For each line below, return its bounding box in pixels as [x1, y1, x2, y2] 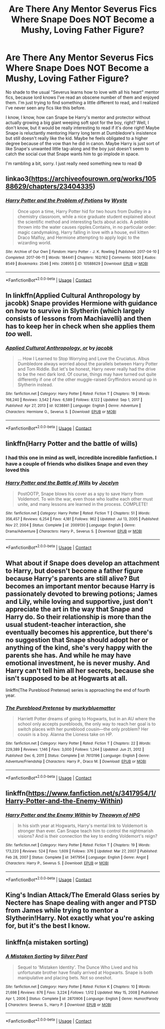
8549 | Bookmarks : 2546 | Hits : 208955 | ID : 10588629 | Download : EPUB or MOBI [5, 261, 148, 266]
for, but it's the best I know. [5, 921, 90, 930]
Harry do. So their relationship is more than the [5, 613, 151, 621]
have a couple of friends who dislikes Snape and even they [5, 460, 148, 467]
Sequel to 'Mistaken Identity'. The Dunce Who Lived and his [17, 964, 139, 970]
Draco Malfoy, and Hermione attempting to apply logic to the [17, 235, 140, 240]
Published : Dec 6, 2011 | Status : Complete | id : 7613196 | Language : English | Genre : [5, 753, 150, 758]
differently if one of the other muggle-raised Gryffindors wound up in [17, 376, 157, 382]
